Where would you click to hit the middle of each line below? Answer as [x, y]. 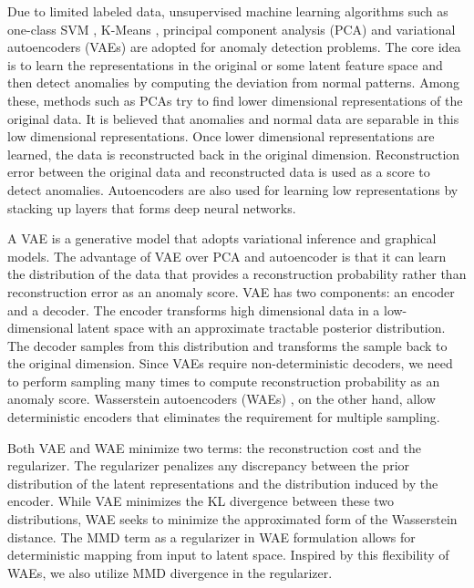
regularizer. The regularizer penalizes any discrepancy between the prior [209, 465]
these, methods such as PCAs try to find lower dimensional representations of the [235, 100]
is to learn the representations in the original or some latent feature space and [225, 64]
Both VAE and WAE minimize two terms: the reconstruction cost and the [214, 447]
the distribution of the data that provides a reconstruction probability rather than [237, 274]
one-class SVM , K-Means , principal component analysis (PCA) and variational [232, 29]
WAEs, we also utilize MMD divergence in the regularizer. [170, 572]
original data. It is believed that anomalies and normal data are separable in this [233, 118]
